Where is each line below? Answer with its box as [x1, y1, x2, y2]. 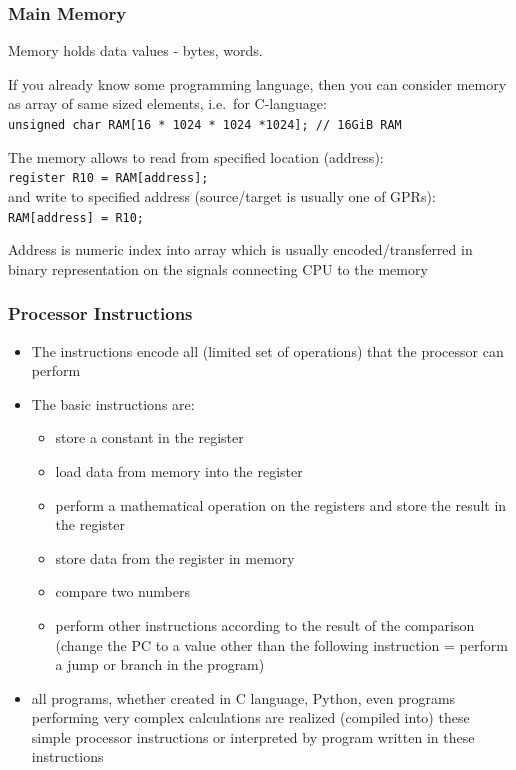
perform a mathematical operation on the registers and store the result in [55, 494, 507, 515]
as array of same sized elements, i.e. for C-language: [8, 93, 327, 114]
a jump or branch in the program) [55, 654, 265, 675]
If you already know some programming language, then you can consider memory [8, 73, 507, 94]
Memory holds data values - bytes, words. [8, 40, 263, 61]
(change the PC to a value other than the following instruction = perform [55, 634, 508, 655]
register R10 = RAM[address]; [8, 171, 209, 186]
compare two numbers [55, 581, 190, 602]
